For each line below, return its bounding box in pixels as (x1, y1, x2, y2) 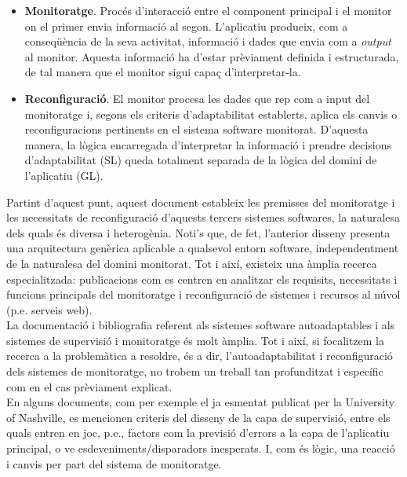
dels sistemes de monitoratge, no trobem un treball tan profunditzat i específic (6, 363, 383, 380)
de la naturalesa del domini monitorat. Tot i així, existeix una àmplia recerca (6, 255, 377, 271)
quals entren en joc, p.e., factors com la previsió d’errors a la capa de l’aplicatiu (6, 424, 390, 441)
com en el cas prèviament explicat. (6, 378, 173, 394)
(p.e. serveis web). (6, 301, 93, 317)
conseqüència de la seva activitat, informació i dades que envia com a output (24, 33, 391, 50)
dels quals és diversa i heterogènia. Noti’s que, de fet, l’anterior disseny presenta (6, 224, 391, 240)
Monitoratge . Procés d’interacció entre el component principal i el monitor (24, 2, 392, 18)
